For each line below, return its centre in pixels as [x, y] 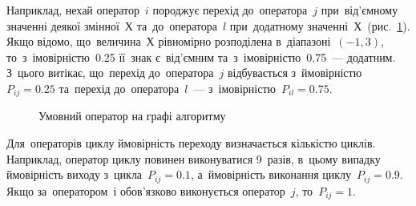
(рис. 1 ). [389, 25]
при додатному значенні [289, 25]
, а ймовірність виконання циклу [271, 174]
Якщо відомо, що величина [74, 41]
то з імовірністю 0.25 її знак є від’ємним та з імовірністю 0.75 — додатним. [201, 57]
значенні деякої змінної [63, 25]
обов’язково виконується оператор [202, 190]
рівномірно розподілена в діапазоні [244, 41]
